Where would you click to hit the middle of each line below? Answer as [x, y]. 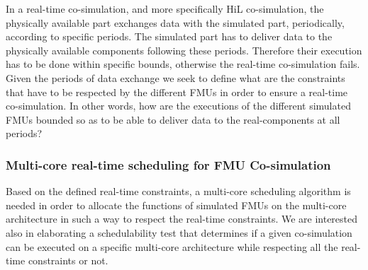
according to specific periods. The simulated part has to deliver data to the [169, 36]
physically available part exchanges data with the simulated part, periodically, [175, 22]
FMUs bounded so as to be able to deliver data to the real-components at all [173, 119]
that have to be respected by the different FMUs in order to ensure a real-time [177, 92]
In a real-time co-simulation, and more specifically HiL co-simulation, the [165, 8]
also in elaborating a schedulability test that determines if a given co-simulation [179, 232]
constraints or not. [68, 260]
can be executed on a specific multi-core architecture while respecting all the [172, 246]
